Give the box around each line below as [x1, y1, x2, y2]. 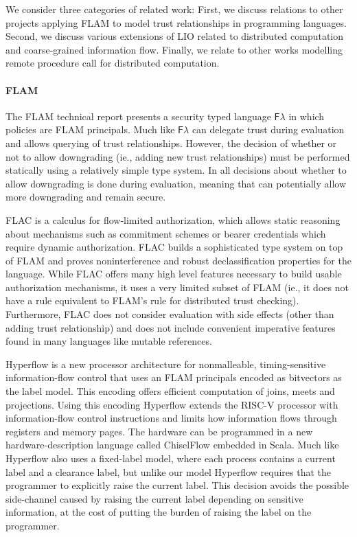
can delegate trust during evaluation [192, 122, 345, 137]
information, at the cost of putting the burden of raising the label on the [5, 505, 312, 519]
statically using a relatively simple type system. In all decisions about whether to [5, 163, 347, 177]
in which [288, 108, 325, 123]
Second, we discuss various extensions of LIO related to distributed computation [5, 29, 344, 43]
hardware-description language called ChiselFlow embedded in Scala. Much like [5, 437, 339, 452]
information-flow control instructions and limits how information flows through [5, 411, 337, 425]
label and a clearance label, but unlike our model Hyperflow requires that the [5, 464, 331, 479]
